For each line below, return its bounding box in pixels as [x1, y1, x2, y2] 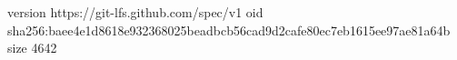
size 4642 [7, 38, 57, 57]
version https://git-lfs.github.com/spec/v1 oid [7, 3, 263, 21]
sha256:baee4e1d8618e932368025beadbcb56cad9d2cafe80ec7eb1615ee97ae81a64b [7, 20, 451, 39]
